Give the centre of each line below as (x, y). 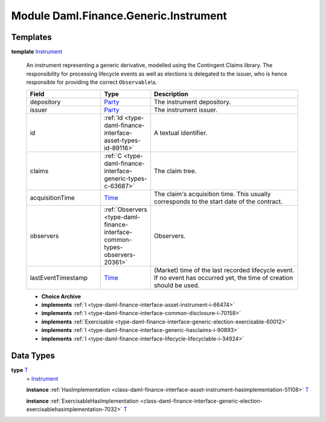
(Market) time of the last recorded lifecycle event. (224, 270)
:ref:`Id (113, 118)
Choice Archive (61, 296)
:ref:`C (113, 156)
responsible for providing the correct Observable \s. (92, 82)
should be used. (177, 285)
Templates (31, 37)
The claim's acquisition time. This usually (213, 194)
